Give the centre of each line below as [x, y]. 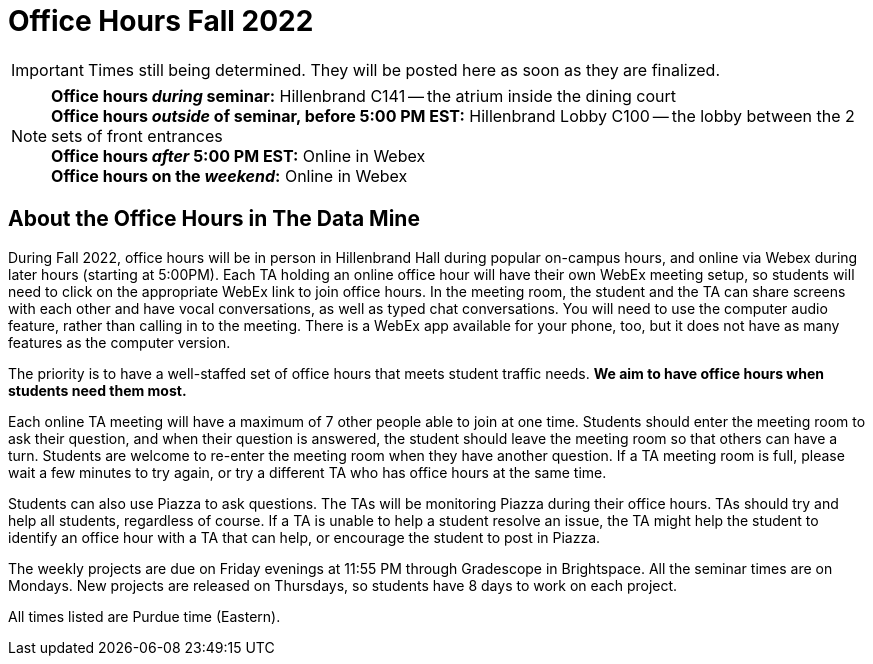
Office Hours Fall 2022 [161, 21]
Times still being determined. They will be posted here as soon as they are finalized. [404, 69]
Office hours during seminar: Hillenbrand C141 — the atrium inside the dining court [363, 95]
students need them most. [97, 390]
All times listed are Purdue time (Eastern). [144, 616]
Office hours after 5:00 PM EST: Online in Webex [238, 155]
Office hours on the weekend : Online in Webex [229, 175]
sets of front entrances [137, 135]
